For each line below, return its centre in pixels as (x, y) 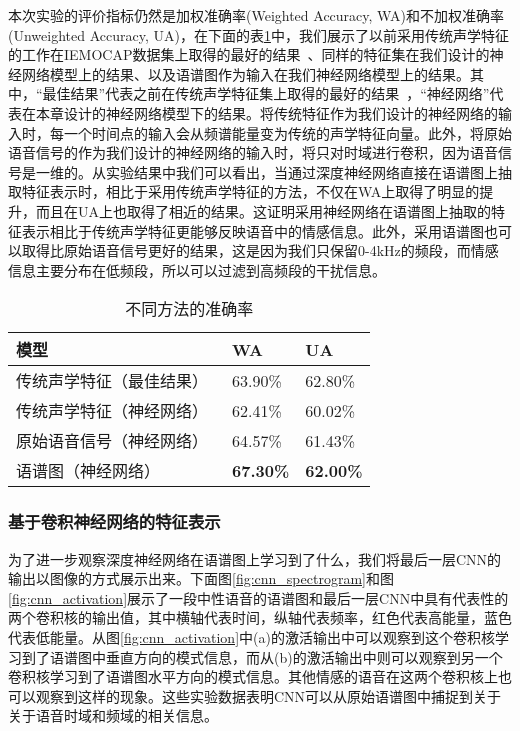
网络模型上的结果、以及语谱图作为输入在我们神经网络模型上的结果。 (245, 73)
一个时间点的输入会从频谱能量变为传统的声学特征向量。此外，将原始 (287, 132)
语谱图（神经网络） (88, 471)
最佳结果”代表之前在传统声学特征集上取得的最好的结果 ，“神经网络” (266, 93)
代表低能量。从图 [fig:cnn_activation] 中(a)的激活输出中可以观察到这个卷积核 (251, 636)
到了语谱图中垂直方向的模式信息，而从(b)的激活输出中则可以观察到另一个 (262, 656)
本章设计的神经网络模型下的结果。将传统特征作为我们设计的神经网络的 (266, 112)
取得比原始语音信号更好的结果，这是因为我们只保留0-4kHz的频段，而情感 (260, 250)
